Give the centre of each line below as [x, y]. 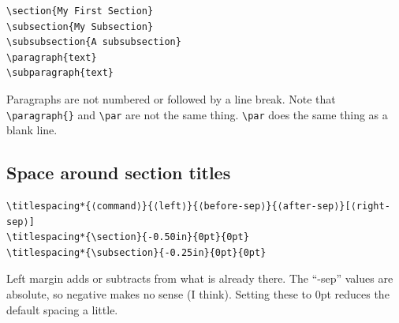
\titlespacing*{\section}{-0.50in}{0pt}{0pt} [128, 237]
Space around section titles [119, 173]
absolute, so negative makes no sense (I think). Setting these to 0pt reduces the [198, 293]
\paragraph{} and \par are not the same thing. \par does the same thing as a [197, 114]
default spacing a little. [62, 309]
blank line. [32, 130]
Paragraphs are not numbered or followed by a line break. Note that [171, 98]
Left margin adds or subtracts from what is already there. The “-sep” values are [200, 278]
